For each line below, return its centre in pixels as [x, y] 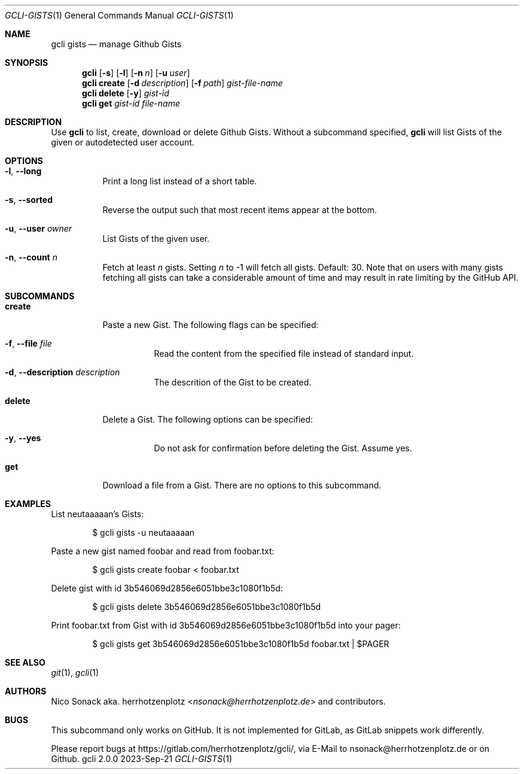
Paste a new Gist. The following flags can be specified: [211, 325]
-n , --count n [31, 257]
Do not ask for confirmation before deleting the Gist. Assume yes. [283, 448]
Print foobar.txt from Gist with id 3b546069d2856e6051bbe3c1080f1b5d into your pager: [226, 625]
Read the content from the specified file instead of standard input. [284, 353]
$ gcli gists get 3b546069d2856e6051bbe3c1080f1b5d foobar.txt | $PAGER [241, 644]
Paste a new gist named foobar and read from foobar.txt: [163, 551]
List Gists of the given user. [156, 239]
